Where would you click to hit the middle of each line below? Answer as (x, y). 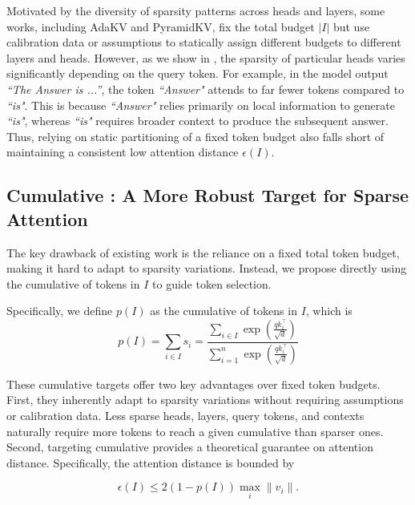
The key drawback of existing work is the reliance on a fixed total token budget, (203, 252)
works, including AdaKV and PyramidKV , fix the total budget (161, 26)
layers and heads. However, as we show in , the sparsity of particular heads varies (206, 57)
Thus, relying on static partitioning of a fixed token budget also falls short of (195, 136)
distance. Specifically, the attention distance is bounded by (151, 462)
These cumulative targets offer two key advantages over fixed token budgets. (193, 384)
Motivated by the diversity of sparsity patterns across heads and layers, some (196, 10)
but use (351, 26)
